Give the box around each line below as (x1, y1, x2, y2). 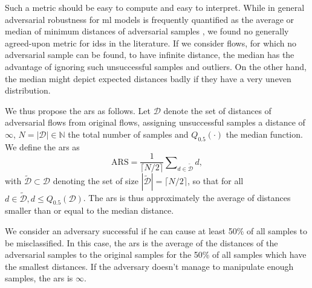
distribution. (5, 84, 51, 97)
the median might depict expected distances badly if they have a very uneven (5, 72, 291, 85)
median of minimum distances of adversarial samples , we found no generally (5, 25, 289, 37)
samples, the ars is (5, 272, 73, 284)
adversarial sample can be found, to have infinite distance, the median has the (5, 48, 294, 61)
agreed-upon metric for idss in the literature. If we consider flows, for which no (5, 36, 297, 49)
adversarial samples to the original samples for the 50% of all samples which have (5, 248, 307, 261)
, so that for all (187, 174, 244, 187)
